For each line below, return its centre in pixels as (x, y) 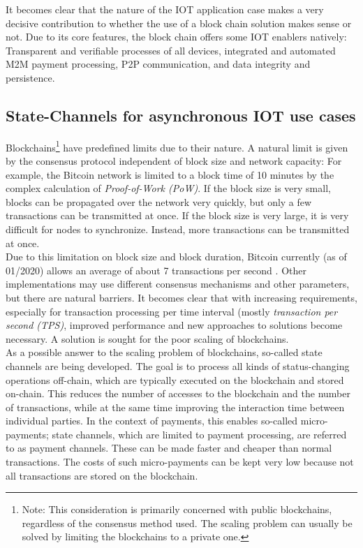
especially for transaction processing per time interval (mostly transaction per (172, 311)
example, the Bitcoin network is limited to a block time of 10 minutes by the (170, 174)
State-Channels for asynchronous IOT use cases (181, 115)
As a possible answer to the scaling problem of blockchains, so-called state (164, 352)
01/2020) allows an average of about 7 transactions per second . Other (156, 270)
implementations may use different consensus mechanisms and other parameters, (178, 284)
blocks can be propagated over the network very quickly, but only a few (159, 201)
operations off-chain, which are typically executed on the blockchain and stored (175, 379)
